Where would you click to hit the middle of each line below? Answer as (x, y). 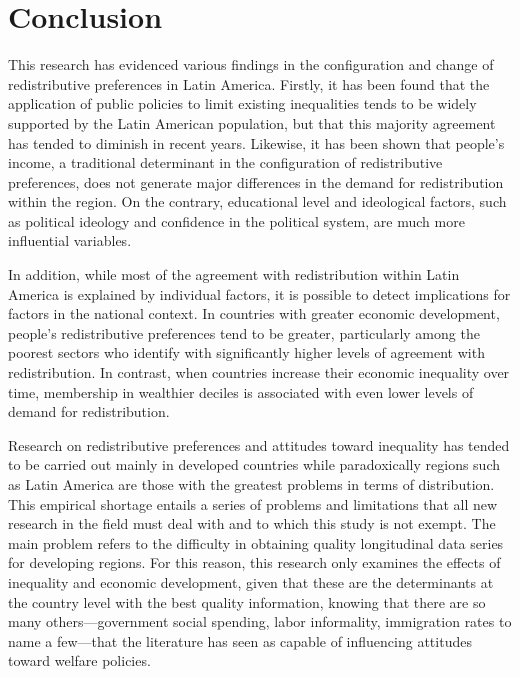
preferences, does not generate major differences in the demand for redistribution (256, 181)
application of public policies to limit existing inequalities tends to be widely (242, 103)
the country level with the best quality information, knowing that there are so (247, 601)
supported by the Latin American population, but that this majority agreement (252, 122)
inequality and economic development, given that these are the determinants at (251, 581)
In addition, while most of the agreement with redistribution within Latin (234, 274)
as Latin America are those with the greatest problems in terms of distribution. (251, 484)
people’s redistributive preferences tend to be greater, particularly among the (244, 332)
